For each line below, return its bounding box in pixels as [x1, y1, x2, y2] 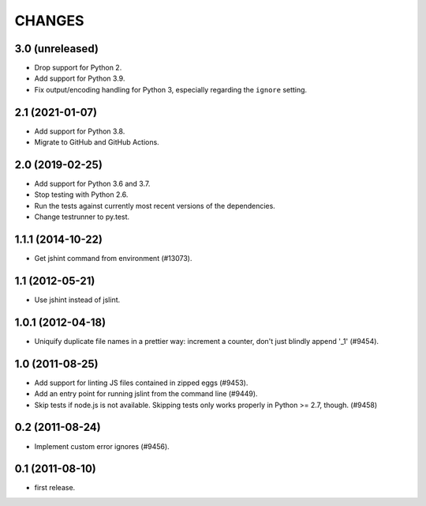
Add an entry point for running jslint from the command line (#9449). [34, 389, 258, 398]
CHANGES [14, 12, 84, 29]
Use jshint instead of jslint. [34, 295, 121, 304]
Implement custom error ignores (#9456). [34, 441, 170, 451]
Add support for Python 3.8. [34, 126, 125, 136]
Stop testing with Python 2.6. [34, 190, 129, 199]
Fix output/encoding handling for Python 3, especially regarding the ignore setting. [34, 85, 308, 94]
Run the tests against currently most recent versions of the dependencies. [34, 201, 275, 210]
